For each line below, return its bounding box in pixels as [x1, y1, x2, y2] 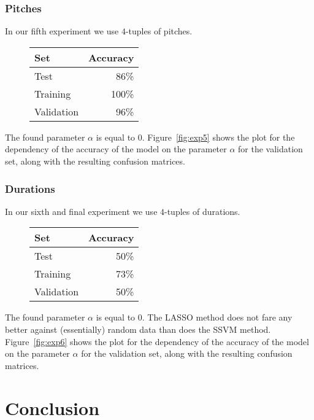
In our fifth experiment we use [5, 25, 119, 37]
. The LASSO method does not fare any [142, 311, 293, 324]
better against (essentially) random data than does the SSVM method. [5, 323, 271, 335]
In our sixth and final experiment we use [5, 204, 158, 217]
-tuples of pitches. [125, 25, 193, 37]
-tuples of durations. [164, 204, 240, 217]
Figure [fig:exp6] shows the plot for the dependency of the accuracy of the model [5, 335, 309, 348]
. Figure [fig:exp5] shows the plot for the [142, 130, 295, 143]
